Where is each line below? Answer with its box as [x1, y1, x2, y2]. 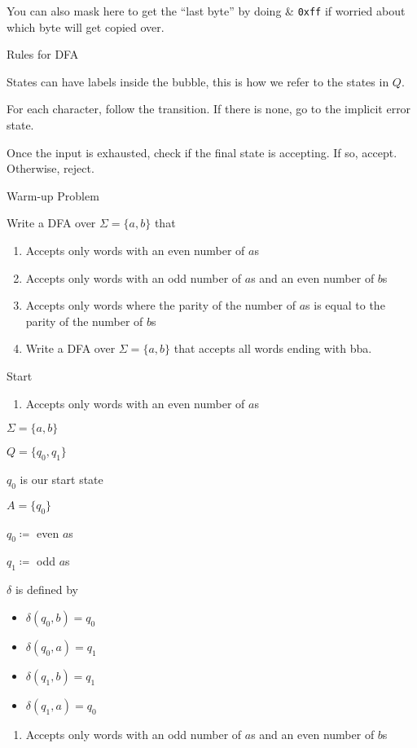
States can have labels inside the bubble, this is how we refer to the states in [7, 73, 389, 90]
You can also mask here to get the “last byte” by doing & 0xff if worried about [7, 2, 406, 19]
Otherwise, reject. [7, 160, 94, 177]
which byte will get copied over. [7, 18, 165, 35]
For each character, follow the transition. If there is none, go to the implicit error [7, 100, 411, 117]
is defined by [15, 581, 78, 598]
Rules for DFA [7, 46, 79, 63]
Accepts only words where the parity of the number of [25, 297, 296, 314]
